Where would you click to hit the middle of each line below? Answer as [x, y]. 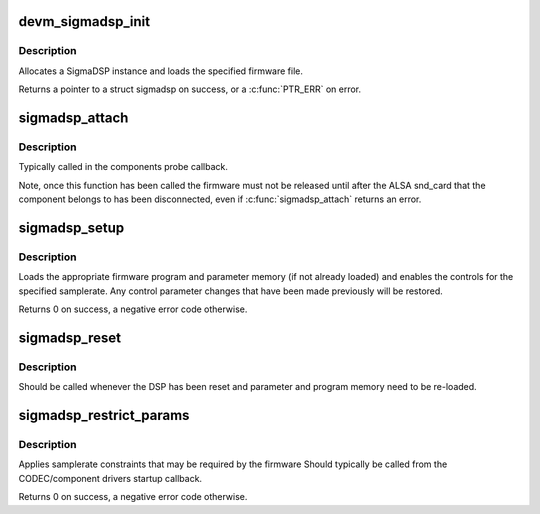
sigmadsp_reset [70, 337]
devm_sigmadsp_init [84, 21]
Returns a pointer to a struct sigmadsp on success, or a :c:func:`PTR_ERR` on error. [190, 89]
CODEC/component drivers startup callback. [110, 478]
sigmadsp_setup [71, 227]
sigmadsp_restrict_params [104, 415]
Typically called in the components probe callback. [123, 167]
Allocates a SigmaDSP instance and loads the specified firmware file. [161, 71]
